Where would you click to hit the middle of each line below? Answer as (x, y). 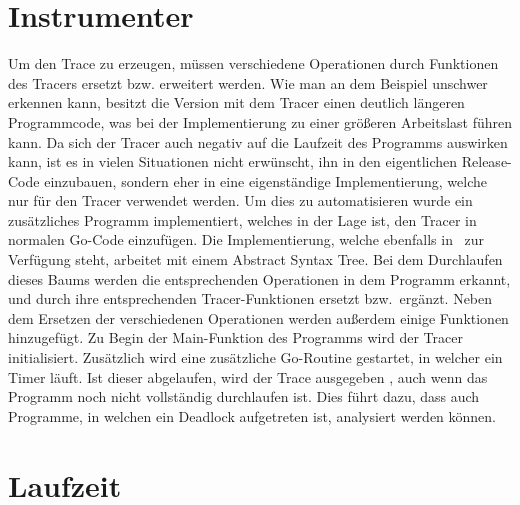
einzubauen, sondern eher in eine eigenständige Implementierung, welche (265, 180)
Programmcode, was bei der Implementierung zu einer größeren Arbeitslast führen (260, 121)
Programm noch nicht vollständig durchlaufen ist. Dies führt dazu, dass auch (244, 396)
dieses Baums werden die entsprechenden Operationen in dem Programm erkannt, (259, 278)
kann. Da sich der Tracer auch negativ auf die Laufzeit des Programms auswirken (258, 141)
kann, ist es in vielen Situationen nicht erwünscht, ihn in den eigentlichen (233, 161)
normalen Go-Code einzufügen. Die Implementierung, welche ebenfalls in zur (246, 239)
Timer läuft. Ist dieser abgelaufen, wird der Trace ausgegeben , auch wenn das (248, 376)
